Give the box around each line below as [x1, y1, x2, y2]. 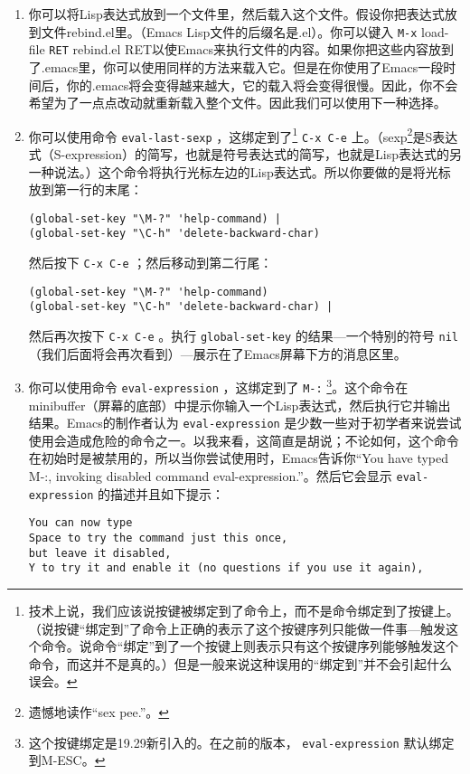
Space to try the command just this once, [28, 532, 288, 545]
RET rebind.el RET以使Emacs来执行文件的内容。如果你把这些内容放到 [49, 40, 454, 59]
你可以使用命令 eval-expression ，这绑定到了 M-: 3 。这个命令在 [28, 375, 409, 396]
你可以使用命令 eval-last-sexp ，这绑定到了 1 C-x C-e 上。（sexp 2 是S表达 [28, 124, 458, 146]
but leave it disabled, [28, 546, 172, 560]
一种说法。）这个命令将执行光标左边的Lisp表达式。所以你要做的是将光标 [28, 162, 451, 181]
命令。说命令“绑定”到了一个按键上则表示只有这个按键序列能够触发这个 [41, 637, 459, 656]
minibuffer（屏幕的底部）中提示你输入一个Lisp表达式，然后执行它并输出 [28, 395, 451, 414]
